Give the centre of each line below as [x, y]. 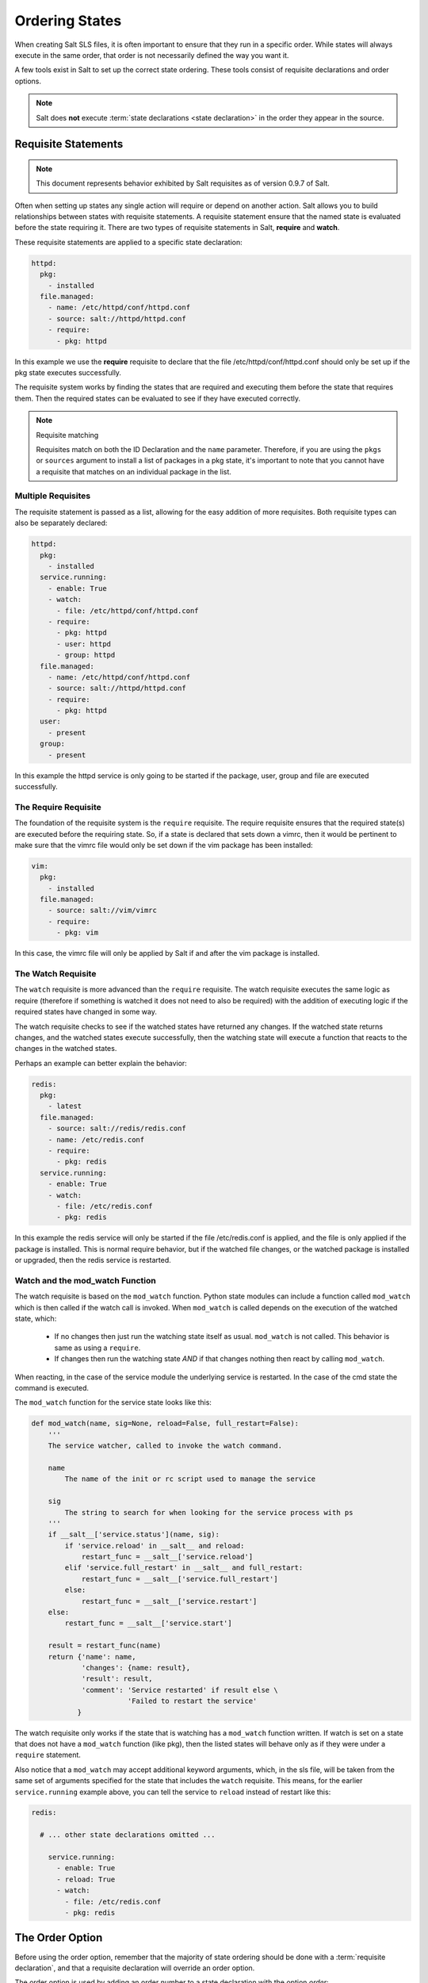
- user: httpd [84, 644]
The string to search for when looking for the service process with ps [209, 1512]
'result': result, [117, 1679]
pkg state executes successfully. [68, 372]
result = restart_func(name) [105, 1645]
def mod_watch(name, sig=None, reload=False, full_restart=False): [165, 1423]
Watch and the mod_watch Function [85, 1280]
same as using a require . [97, 1348]
